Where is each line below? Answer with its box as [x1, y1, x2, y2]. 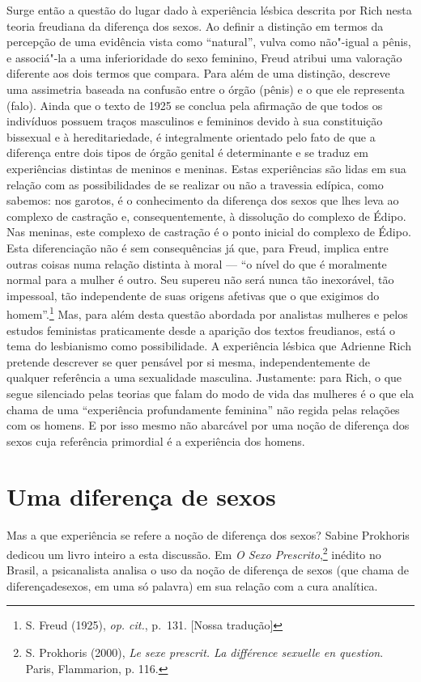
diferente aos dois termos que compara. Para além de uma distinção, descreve [6, 65, 390, 82]
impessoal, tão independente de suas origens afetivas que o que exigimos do [6, 286, 380, 303]
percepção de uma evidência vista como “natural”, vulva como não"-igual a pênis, [6, 33, 411, 50]
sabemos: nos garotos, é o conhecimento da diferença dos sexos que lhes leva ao [6, 192, 399, 209]
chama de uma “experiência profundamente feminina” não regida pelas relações [6, 400, 400, 417]
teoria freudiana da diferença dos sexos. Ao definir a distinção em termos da [6, 17, 384, 34]
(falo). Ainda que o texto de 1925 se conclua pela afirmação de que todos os [6, 96, 383, 113]
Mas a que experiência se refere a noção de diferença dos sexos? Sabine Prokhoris [6, 527, 410, 544]
